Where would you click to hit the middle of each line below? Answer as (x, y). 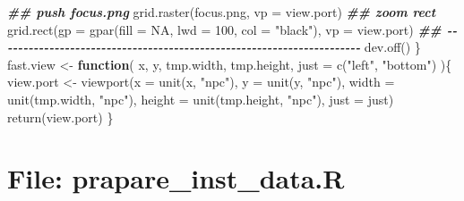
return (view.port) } (60, 117)
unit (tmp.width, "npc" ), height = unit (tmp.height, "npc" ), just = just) (201, 99)
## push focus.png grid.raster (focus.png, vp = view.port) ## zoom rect (222, 12)
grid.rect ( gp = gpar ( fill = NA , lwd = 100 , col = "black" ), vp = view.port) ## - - (232, 29)
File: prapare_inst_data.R (176, 178)
